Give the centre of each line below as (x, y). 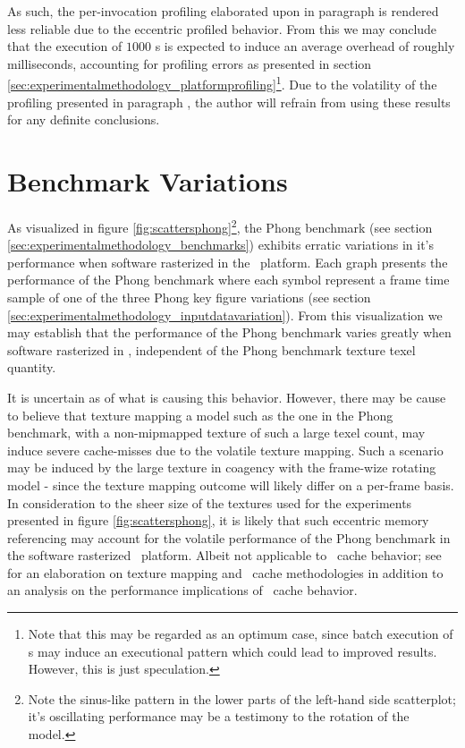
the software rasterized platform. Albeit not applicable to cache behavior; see (224, 555)
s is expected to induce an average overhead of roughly (305, 46)
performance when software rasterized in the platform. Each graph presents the (228, 262)
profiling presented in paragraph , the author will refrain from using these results (229, 102)
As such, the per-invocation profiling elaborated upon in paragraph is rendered (223, 11)
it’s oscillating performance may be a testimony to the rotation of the (219, 716)
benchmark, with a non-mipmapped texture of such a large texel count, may (216, 433)
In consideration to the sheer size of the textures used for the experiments (210, 502)
